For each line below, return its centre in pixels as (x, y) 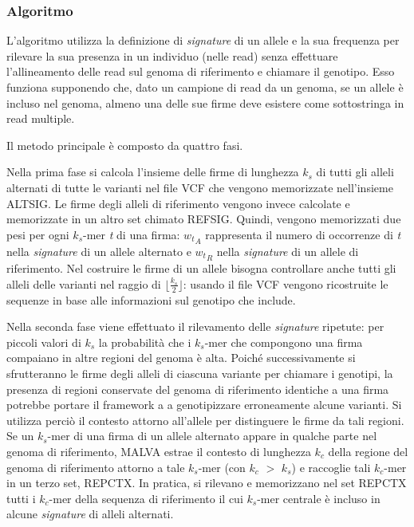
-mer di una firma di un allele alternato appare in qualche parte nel (212, 436)
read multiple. (41, 118)
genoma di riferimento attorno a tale (96, 467)
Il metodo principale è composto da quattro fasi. (125, 145)
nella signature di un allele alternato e (99, 251)
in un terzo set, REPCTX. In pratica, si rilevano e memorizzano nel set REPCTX (207, 483)
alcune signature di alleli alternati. (90, 514)
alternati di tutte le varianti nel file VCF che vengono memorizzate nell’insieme (200, 187)
